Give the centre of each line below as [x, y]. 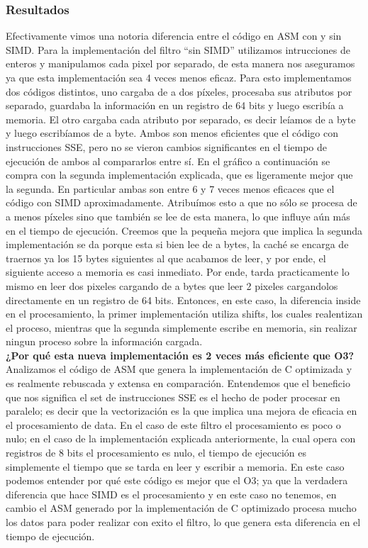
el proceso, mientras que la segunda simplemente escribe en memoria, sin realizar [182, 327]
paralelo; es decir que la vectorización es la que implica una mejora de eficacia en [182, 411]
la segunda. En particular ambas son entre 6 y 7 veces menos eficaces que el [170, 188]
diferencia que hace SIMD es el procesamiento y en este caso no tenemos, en [171, 494]
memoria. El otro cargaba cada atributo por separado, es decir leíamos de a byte [181, 119]
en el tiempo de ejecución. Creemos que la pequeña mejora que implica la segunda [184, 230]
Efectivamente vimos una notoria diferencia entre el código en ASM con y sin [174, 36]
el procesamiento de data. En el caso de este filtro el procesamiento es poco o [173, 424]
